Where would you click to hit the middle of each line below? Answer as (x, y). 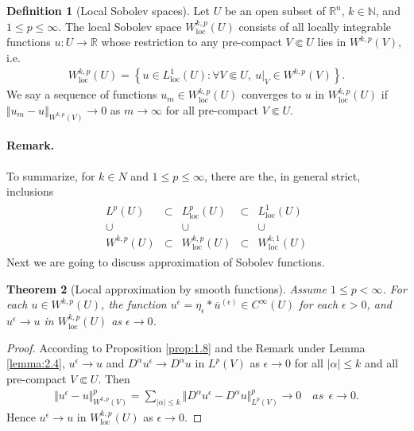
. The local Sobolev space (120, 26)
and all (381, 363)
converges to (271, 94)
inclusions (30, 191)
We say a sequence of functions (82, 94)
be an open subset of (275, 10)
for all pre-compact (212, 110)
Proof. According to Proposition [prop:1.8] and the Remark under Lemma (186, 347)
